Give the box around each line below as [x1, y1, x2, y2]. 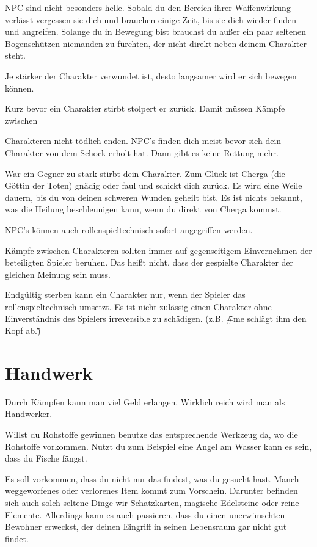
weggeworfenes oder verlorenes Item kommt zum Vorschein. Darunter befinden [5, 484, 298, 497]
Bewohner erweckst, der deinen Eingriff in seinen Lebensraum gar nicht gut [5, 520, 287, 533]
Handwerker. [5, 407, 53, 420]
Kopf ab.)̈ [5, 324, 41, 337]
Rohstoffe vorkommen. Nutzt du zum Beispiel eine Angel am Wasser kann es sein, [5, 440, 312, 452]
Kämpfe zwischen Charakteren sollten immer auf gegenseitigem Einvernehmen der [5, 244, 312, 256]
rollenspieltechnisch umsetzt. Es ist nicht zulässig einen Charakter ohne [5, 300, 272, 313]
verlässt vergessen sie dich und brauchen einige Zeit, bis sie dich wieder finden [5, 13, 297, 26]
